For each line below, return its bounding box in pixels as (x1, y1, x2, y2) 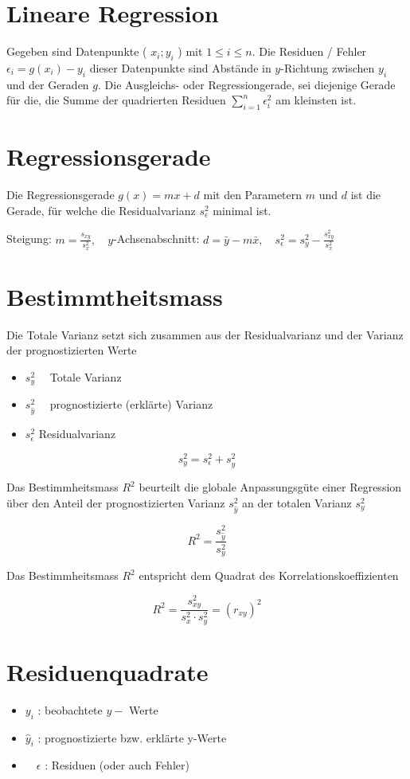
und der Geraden (6, 76, 89, 92)
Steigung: (6, 230, 52, 247)
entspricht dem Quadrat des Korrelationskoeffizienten (139, 567, 399, 584)
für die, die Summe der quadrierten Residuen (6, 92, 226, 108)
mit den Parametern (203, 186, 303, 203)
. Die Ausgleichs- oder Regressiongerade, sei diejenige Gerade (98, 76, 396, 92)
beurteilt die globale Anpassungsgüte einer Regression (139, 479, 402, 495)
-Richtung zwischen (280, 59, 375, 76)
